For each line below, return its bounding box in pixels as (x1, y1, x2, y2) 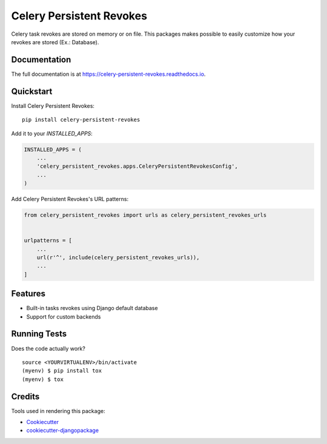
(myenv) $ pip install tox (22, 367, 102, 374)
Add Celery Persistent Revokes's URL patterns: (11, 196, 129, 203)
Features (11, 288, 45, 299)
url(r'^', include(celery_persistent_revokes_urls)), (36, 254, 200, 260)
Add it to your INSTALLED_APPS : (11, 130, 93, 137)
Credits (11, 391, 40, 402)
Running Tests (11, 329, 67, 339)
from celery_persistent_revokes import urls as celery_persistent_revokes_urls (24, 212, 267, 219)
